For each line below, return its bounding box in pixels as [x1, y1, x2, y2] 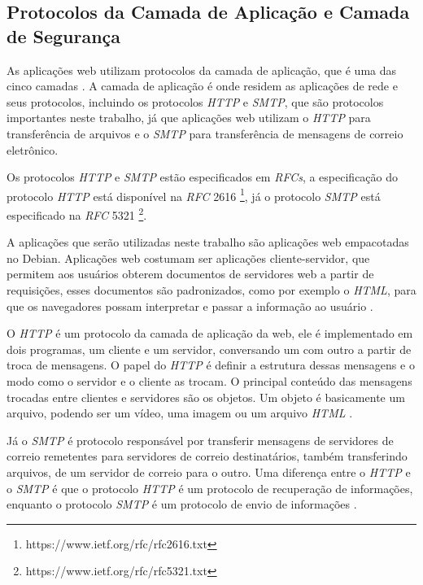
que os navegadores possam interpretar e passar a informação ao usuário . [7, 297, 373, 314]
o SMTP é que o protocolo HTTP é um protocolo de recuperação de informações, [7, 479, 413, 496]
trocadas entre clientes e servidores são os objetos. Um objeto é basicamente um [7, 388, 405, 405]
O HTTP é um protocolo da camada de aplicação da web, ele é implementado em [7, 325, 413, 342]
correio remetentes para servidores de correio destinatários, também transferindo [7, 447, 408, 465]
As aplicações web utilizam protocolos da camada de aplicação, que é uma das [7, 61, 397, 78]
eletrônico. [7, 141, 59, 158]
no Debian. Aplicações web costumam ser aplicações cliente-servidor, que [7, 249, 370, 266]
